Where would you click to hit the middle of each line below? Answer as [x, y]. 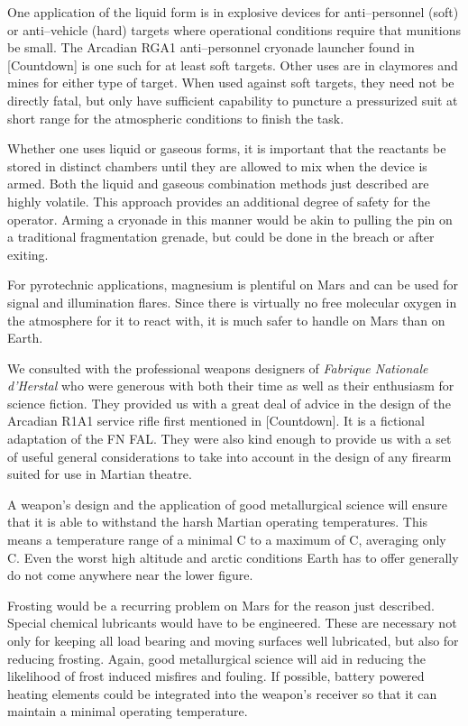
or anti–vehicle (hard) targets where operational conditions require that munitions [234, 29]
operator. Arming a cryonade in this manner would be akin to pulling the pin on [230, 219]
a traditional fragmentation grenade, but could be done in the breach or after [221, 237]
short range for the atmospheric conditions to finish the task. [176, 118]
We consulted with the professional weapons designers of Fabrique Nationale [218, 368]
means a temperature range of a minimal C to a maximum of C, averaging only [227, 540]
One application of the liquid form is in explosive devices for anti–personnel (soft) [233, 12]
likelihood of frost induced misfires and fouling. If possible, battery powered [216, 676]
